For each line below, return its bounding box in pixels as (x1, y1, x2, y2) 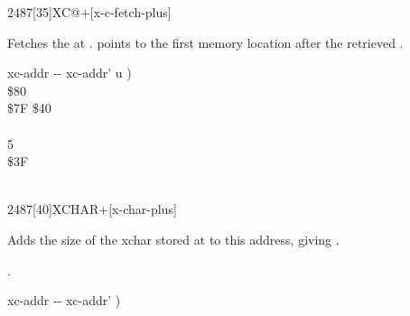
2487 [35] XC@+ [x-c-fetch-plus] (7, 3, 172, 21)
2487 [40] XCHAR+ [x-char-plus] (7, 200, 177, 218)
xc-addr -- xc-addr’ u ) (7, 63, 132, 82)
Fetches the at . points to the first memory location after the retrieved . (7, 33, 404, 51)
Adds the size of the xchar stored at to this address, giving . (7, 229, 340, 248)
